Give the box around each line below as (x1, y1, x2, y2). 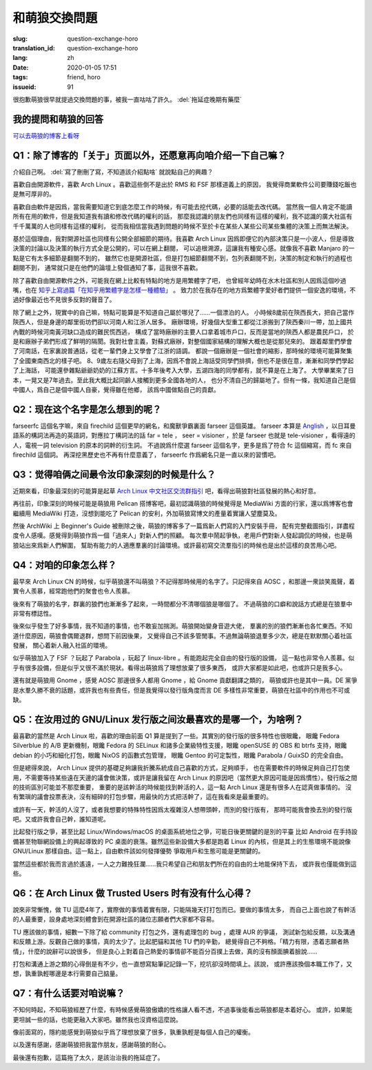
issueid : (12, 83, 37, 91)
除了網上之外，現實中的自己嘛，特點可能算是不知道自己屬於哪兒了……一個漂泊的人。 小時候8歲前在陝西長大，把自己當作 (12, 308, 355, 317)
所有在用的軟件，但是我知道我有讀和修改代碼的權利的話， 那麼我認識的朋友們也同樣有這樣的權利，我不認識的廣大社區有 (12, 212, 353, 221)
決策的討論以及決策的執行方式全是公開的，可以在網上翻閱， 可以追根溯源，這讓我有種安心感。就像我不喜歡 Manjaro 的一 (12, 244, 355, 252)
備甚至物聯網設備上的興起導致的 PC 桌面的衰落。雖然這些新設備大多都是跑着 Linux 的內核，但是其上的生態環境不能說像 (12, 837, 351, 845)
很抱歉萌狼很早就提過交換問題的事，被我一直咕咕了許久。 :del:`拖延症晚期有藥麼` (12, 95, 242, 103)
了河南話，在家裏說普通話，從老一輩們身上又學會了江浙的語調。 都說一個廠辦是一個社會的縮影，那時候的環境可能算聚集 (12, 347, 353, 355)
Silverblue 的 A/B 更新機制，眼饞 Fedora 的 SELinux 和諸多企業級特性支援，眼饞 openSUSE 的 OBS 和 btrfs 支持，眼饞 (12, 742, 347, 750)
